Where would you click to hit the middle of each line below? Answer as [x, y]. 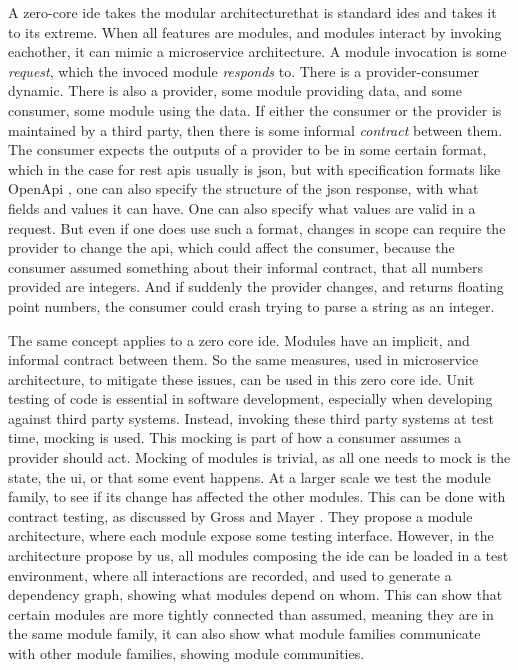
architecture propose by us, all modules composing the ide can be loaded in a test [258, 555]
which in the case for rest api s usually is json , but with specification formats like [254, 168]
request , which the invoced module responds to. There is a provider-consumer [243, 70]
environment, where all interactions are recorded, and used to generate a [230, 574]
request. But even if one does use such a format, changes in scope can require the [257, 227]
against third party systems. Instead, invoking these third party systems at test [251, 417]
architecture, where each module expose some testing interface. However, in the [251, 535]
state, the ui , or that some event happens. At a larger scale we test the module [249, 476]
